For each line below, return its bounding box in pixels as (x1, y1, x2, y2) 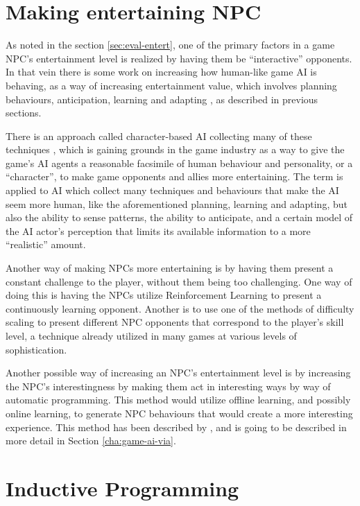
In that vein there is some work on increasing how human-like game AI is (6, 64, 317, 79)
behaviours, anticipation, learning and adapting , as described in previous (6, 91, 318, 106)
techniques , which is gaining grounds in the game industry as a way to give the (6, 142, 345, 157)
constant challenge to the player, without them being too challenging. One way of (6, 274, 352, 288)
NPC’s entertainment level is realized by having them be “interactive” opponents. (6, 51, 352, 65)
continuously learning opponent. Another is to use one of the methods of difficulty (6, 301, 354, 315)
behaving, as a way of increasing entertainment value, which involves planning (6, 78, 337, 92)
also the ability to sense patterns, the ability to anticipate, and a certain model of (6, 210, 353, 225)
